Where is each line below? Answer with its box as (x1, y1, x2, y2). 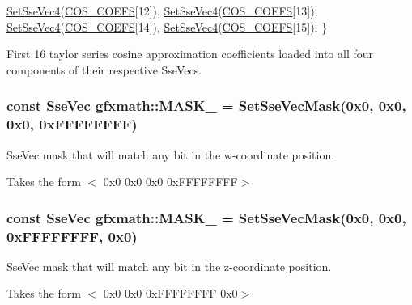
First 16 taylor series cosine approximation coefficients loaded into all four (6, 45, 374, 62)
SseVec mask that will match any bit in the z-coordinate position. (6, 257, 332, 274)
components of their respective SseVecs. (6, 61, 202, 78)
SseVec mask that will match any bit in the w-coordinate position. (6, 146, 335, 163)
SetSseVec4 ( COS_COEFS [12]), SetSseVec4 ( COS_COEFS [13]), (6, 2, 318, 19)
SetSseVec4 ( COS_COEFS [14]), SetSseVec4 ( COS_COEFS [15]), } (6, 18, 328, 35)
